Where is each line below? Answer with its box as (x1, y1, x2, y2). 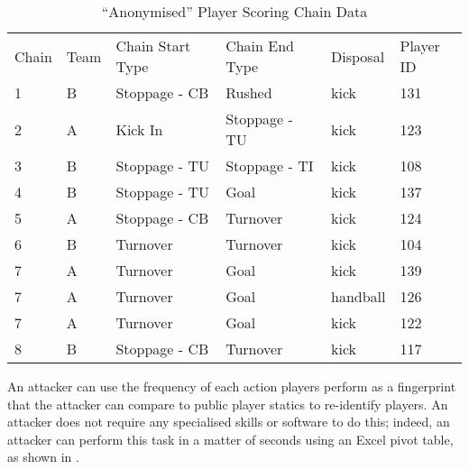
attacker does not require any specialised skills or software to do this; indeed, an (7, 412, 450, 431)
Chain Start (115, 35, 191, 56)
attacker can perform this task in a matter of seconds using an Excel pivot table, (7, 429, 454, 448)
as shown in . (7, 447, 79, 466)
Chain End (225, 35, 294, 56)
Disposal (331, 45, 385, 67)
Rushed (225, 82, 272, 103)
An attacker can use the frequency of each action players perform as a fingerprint (7, 377, 456, 395)
